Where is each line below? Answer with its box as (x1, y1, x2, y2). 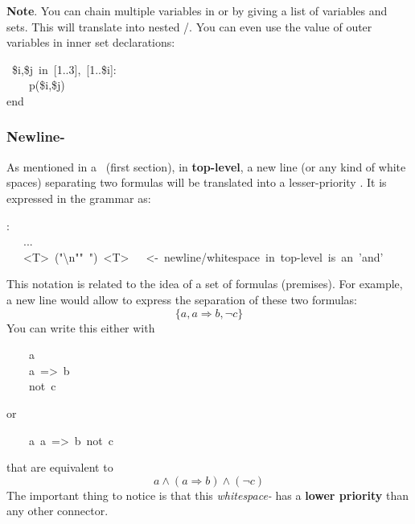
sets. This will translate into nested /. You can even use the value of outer (6, 18, 372, 35)
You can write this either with (6, 319, 155, 336)
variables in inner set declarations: (6, 34, 175, 51)
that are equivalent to (6, 459, 113, 476)
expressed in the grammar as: (6, 189, 151, 206)
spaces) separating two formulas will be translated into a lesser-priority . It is (6, 174, 387, 191)
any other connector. (6, 502, 109, 519)
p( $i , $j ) (28, 76, 65, 93)
